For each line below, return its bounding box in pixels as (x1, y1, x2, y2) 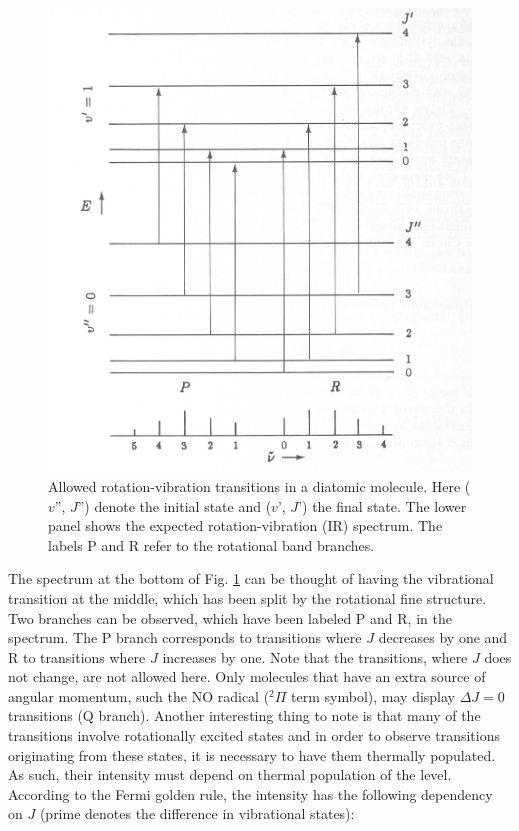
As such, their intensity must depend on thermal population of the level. (8, 764, 452, 785)
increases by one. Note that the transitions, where (162, 646, 468, 667)
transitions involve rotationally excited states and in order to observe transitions (8, 725, 500, 746)
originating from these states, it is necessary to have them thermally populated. (8, 744, 496, 765)
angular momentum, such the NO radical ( (8, 685, 270, 706)
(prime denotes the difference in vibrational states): (39, 803, 355, 824)
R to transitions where (8, 646, 146, 667)
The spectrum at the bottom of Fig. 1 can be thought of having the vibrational (8, 568, 494, 589)
